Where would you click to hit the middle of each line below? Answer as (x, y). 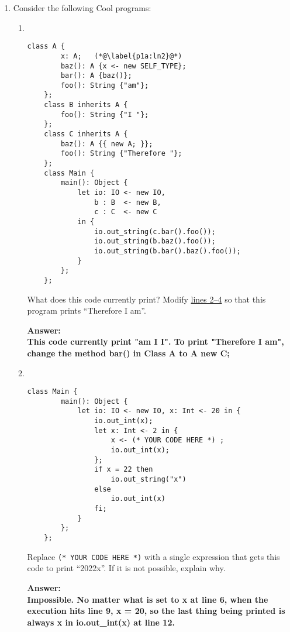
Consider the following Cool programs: (82, 8)
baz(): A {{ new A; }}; (107, 144)
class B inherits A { (86, 105)
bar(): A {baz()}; (96, 76)
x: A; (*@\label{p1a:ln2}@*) (121, 56)
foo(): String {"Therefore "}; (121, 154)
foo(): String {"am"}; (105, 85)
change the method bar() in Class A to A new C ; (128, 353)
